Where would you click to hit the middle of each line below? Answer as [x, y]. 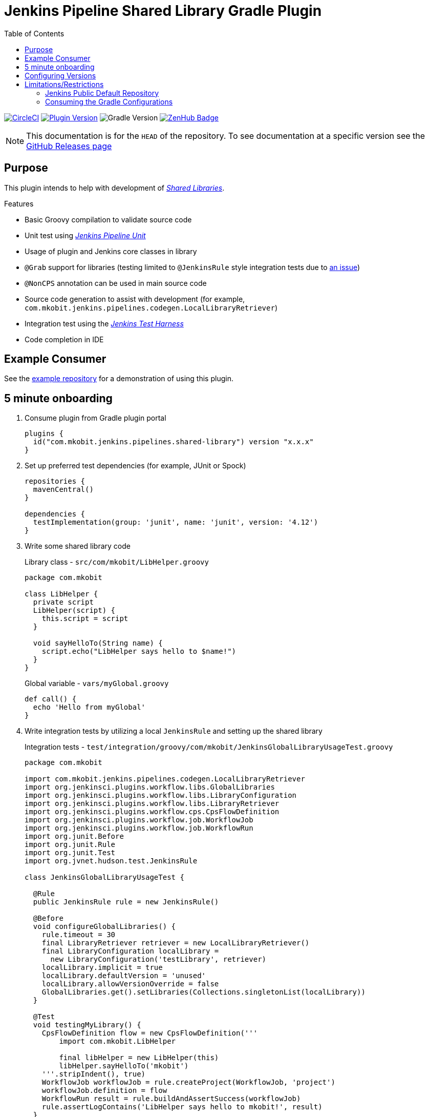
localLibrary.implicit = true [102, 968]
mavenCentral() [63, 490]
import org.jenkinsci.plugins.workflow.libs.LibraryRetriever [152, 804]
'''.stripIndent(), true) [94, 1074]
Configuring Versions [60, 75]
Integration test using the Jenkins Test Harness [104, 323]
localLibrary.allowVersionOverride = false [130, 984]
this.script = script [85, 619]
